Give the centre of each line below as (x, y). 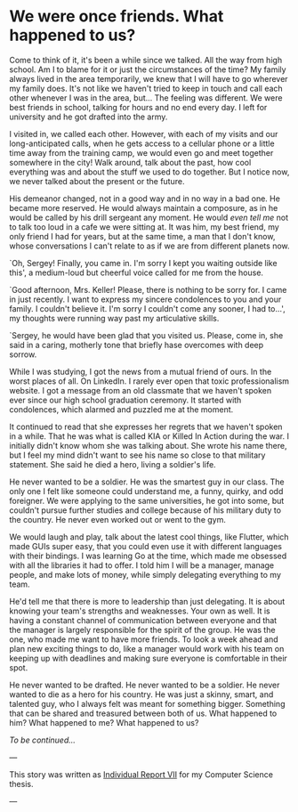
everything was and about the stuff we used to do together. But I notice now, (149, 172)
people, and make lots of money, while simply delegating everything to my (145, 574)
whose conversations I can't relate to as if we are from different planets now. (150, 246)
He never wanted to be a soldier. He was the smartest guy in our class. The (147, 482)
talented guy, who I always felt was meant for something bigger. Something (147, 703)
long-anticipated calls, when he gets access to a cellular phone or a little (142, 143)
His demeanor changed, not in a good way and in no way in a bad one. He (145, 199)
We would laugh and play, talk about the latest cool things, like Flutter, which (149, 537)
